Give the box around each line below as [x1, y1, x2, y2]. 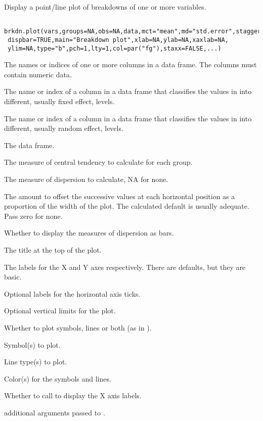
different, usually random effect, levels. [4, 123, 123, 133]
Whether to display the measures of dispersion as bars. [4, 227, 174, 238]
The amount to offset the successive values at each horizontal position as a [4, 191, 235, 201]
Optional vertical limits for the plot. [4, 305, 116, 316]
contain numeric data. [4, 69, 72, 79]
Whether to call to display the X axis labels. [4, 390, 142, 401]
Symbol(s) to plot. [4, 339, 61, 350]
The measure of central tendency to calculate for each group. [4, 157, 193, 167]
